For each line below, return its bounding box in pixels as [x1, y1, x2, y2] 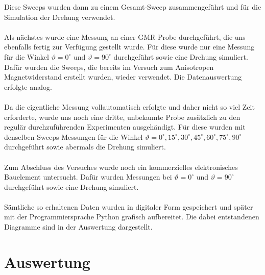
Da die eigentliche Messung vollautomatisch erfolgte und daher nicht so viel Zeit [4, 101, 255, 112]
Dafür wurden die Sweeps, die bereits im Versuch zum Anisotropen [4, 61, 214, 72]
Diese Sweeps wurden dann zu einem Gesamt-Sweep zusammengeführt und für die [4, 2, 261, 12]
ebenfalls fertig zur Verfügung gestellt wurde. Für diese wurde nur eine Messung [4, 41, 255, 52]
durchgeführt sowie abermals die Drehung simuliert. [4, 141, 166, 152]
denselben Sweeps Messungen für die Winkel [4, 131, 143, 142]
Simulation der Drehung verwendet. [4, 11, 115, 22]
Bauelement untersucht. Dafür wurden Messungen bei [4, 171, 172, 182]
